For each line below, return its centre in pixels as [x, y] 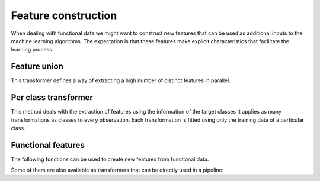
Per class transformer [52, 98]
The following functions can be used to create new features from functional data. [110, 159]
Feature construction [64, 15]
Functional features [48, 145]
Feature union [37, 67]
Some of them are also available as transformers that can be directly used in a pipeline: [117, 170]
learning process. [32, 50]
